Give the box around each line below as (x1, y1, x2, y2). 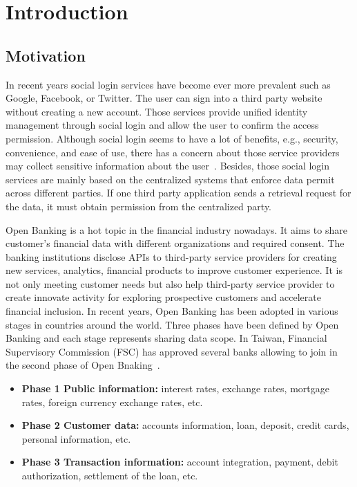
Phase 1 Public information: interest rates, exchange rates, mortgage (21, 381, 329, 396)
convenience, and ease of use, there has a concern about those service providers (6, 145, 340, 159)
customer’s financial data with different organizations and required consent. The (6, 236, 345, 250)
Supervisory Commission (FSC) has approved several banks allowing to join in (6, 344, 338, 358)
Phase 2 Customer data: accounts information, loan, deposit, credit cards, (21, 418, 349, 432)
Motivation (6, 44, 86, 66)
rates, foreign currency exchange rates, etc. (21, 394, 203, 409)
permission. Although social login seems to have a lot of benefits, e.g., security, (6, 131, 338, 145)
